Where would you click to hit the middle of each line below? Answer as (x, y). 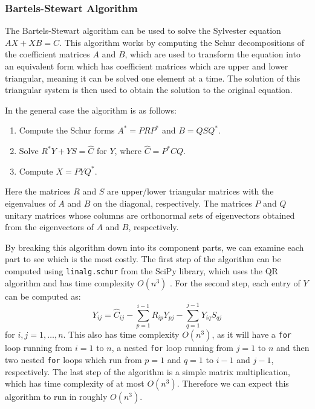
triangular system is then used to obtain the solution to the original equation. (149, 90)
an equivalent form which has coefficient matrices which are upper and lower (147, 66)
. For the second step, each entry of (235, 282)
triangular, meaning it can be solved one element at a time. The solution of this (153, 78)
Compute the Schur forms (67, 130)
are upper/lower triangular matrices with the (190, 191)
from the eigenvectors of (49, 227)
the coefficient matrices (47, 54)
